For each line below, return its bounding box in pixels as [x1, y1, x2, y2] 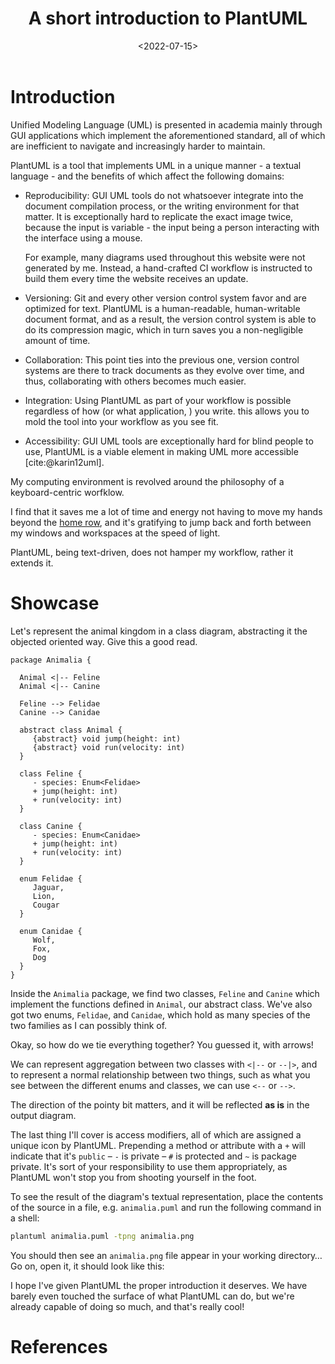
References [10, 1335, 108, 1358]
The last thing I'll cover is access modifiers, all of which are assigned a [10, 1128, 302, 1141]
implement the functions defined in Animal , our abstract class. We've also [10, 998, 313, 1010]
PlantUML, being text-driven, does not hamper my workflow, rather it [10, 546, 294, 558]
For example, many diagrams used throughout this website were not [24, 251, 306, 263]
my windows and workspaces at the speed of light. [10, 527, 221, 539]
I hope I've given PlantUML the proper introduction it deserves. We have [10, 1279, 308, 1291]
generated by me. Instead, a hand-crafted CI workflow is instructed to [24, 262, 313, 274]
